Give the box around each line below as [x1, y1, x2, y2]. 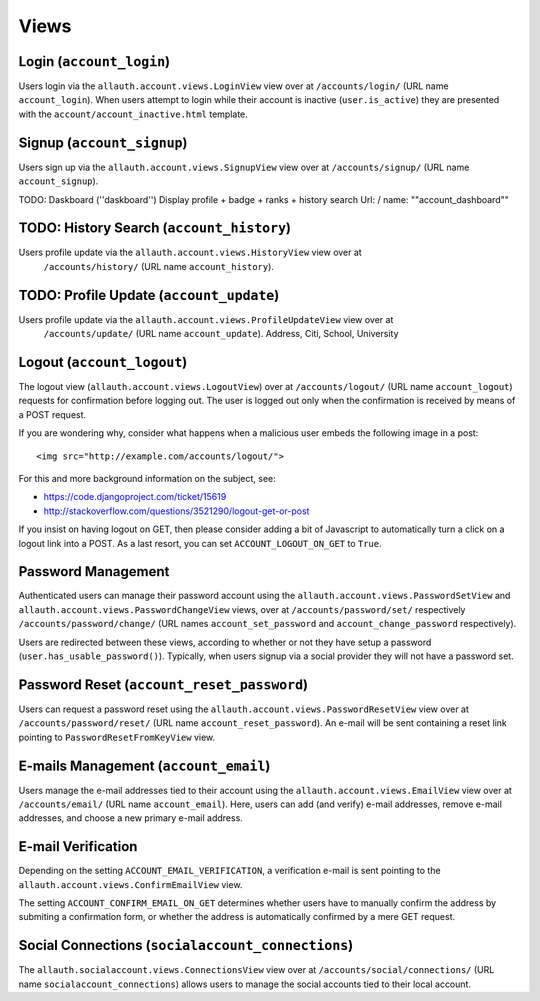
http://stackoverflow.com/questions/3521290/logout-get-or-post [43, 505, 310, 517]
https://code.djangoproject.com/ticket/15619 [43, 491, 227, 503]
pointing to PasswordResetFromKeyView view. [18, 731, 216, 743]
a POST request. [18, 408, 87, 420]
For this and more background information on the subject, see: [18, 472, 277, 484]
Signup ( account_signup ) [18, 134, 188, 151]
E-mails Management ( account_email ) [18, 757, 271, 774]
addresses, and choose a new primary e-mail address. [18, 812, 244, 824]
